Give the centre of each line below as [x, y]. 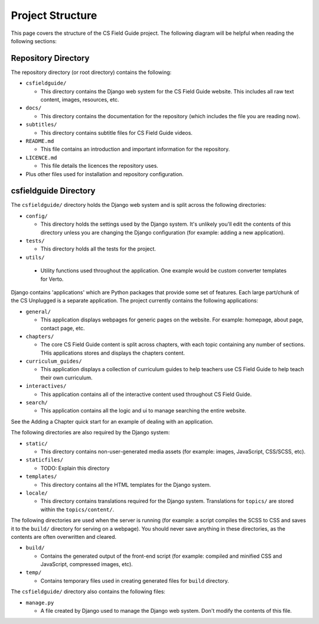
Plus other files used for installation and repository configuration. [105, 174]
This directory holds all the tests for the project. [98, 249]
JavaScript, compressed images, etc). [87, 564]
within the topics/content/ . [77, 509]
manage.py [40, 602]
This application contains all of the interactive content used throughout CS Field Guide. [146, 394]
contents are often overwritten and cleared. [64, 537]
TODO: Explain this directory [75, 468]
